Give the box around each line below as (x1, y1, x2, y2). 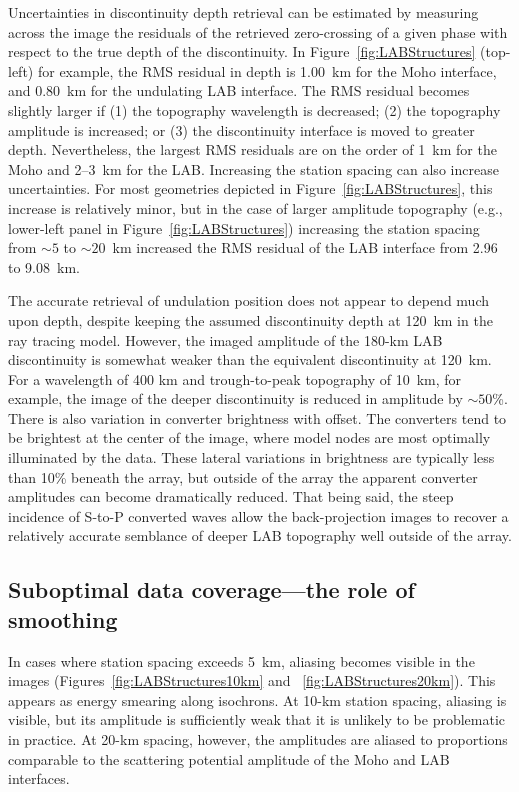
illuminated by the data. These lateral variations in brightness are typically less (8, 447, 495, 468)
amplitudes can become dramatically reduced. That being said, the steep (8, 486, 454, 507)
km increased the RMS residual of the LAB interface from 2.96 (112, 237, 498, 258)
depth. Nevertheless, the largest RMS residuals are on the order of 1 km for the (8, 139, 497, 160)
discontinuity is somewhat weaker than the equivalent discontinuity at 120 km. (8, 349, 492, 370)
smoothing (8, 603, 118, 634)
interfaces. (8, 768, 70, 789)
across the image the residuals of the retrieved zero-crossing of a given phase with (8, 21, 508, 42)
